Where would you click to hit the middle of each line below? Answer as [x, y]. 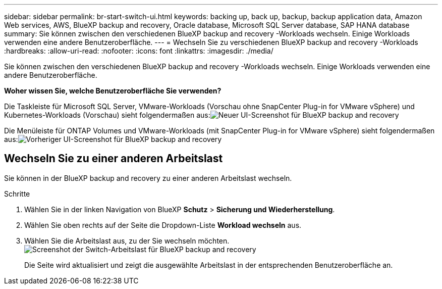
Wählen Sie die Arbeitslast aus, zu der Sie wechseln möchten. [127, 240]
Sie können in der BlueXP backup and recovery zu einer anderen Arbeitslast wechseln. [148, 178]
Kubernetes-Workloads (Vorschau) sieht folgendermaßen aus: [107, 115]
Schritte [17, 194]
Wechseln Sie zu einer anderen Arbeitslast [114, 159]
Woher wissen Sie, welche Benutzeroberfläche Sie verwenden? [113, 91]
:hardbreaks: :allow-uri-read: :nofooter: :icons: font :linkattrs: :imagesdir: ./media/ [139, 51]
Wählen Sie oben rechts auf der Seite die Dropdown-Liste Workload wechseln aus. [163, 225]
